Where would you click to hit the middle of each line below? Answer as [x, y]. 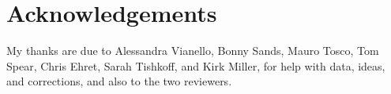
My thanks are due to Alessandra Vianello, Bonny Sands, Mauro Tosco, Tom [193, 51]
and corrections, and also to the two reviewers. [119, 81]
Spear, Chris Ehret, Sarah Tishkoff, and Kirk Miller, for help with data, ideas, [196, 65]
